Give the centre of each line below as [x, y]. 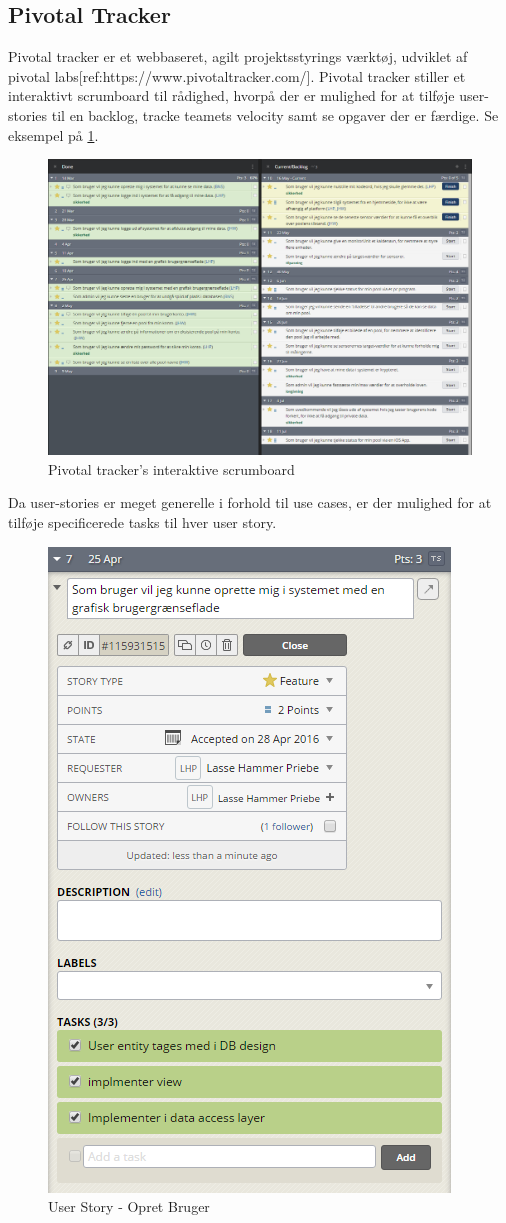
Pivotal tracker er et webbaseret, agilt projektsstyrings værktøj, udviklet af [238, 56]
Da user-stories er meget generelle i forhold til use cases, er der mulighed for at [250, 502]
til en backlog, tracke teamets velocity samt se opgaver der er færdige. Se [275, 114]
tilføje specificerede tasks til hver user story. [142, 522]
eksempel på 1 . [53, 134]
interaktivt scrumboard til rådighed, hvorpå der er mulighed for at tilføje [231, 95]
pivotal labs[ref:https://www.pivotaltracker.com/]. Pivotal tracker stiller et [237, 75]
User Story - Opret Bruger [129, 1206]
